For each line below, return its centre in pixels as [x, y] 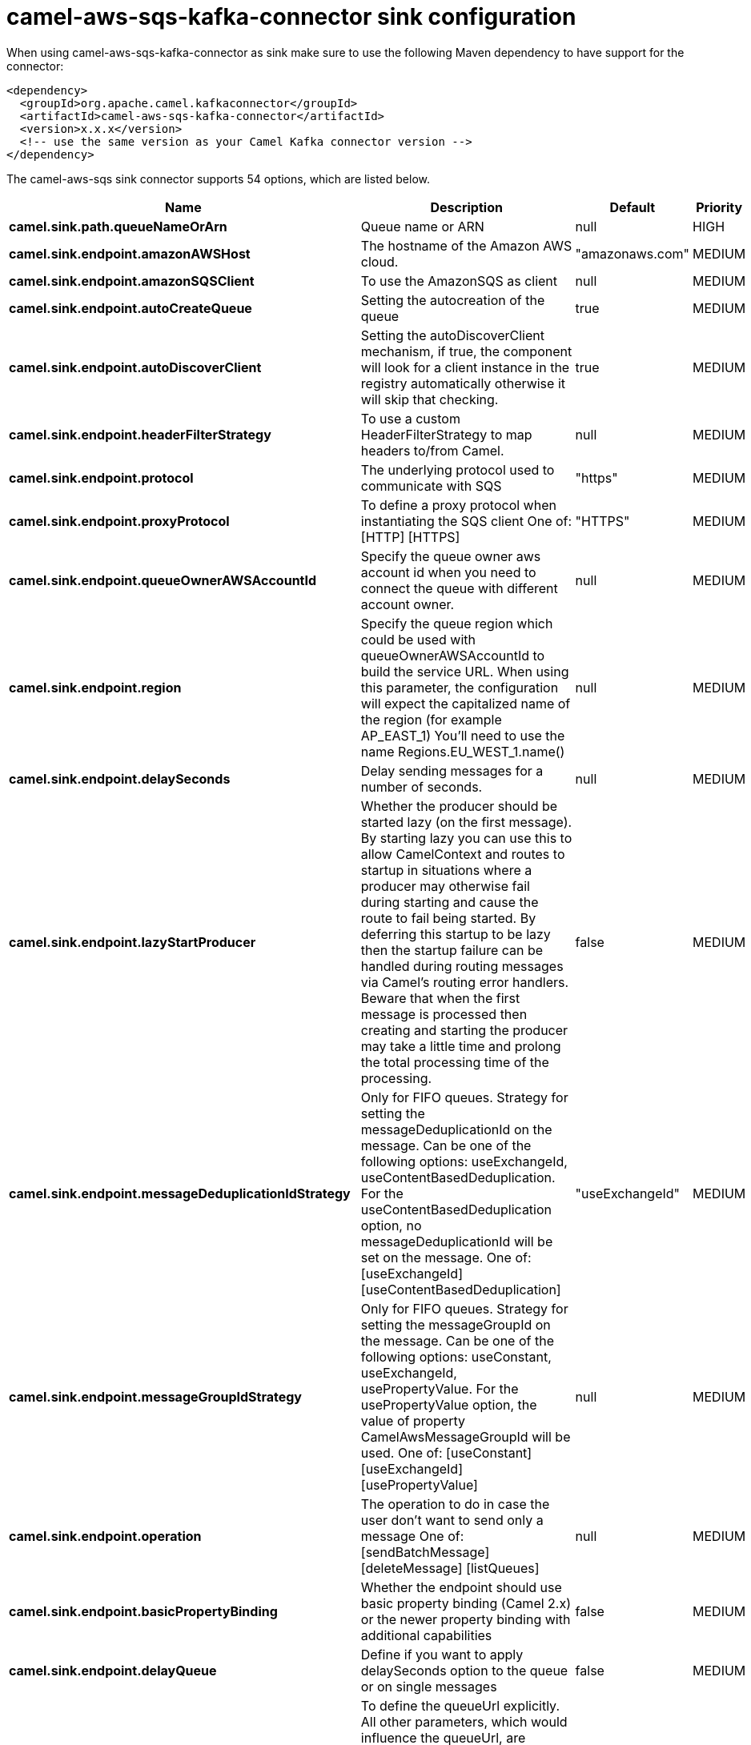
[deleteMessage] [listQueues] [450, 1568]
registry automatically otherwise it [463, 383]
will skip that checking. [430, 399]
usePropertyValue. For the [440, 1388]
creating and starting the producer [464, 1030]
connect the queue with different [459, 588]
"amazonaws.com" [633, 253]
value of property [413, 1420]
